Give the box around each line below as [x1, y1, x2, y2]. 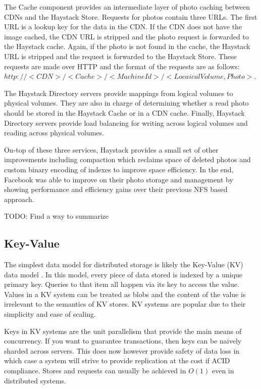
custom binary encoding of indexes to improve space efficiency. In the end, [4, 164, 234, 174]
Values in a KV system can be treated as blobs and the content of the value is [4, 288, 246, 299]
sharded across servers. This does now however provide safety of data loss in [4, 345, 240, 356]
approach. [4, 193, 34, 204]
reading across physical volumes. [4, 127, 104, 138]
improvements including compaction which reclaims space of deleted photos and [4, 154, 251, 165]
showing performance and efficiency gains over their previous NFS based [4, 184, 228, 194]
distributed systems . [4, 375, 66, 385]
